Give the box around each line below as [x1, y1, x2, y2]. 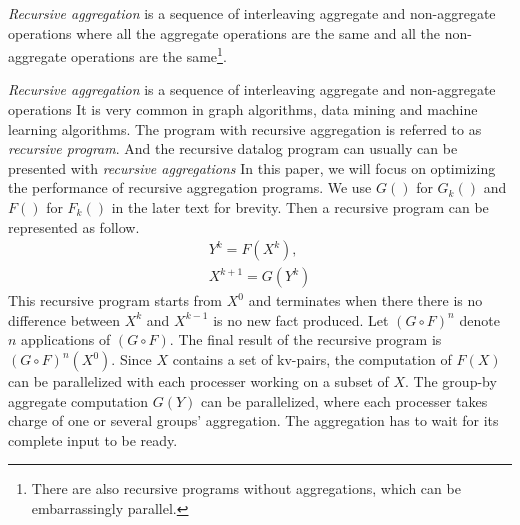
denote [459, 309, 500, 330]
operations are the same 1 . [71, 43, 227, 66]
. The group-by [405, 371, 497, 392]
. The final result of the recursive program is [169, 329, 442, 350]
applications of [21, 329, 111, 350]
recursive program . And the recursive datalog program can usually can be [8, 138, 458, 159]
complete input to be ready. [8, 429, 178, 450]
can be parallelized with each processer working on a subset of [8, 371, 389, 392]
